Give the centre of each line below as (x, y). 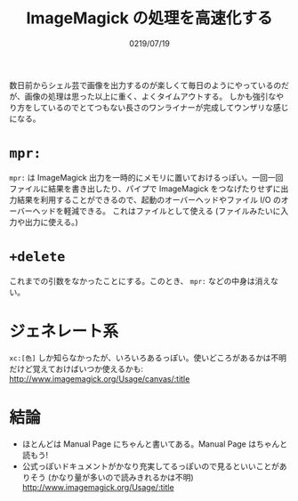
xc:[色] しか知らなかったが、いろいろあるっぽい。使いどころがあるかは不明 (148, 358)
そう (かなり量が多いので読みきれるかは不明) (112, 477)
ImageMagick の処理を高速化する (149, 18)
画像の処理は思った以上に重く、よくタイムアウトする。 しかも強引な (150, 96)
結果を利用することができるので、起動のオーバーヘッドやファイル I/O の (149, 199)
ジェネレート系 (64, 331)
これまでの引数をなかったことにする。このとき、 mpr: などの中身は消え (140, 280)
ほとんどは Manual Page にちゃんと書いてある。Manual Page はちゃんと (154, 444)
